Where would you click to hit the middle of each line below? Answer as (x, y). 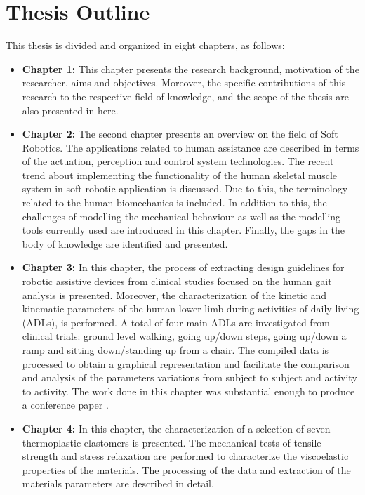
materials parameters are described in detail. (118, 483)
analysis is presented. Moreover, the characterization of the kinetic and (174, 295)
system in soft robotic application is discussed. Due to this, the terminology (185, 189)
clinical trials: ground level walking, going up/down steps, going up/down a (184, 336)
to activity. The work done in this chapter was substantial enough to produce (188, 391)
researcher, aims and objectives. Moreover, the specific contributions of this (184, 82)
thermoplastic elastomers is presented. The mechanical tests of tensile (172, 442)
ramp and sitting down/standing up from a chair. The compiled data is (175, 350)
